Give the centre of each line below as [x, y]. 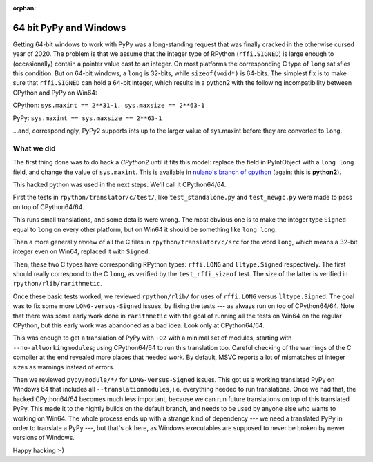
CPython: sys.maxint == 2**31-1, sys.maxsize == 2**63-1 [109, 105]
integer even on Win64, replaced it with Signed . [82, 251]
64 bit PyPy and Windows [69, 28]
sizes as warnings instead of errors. [64, 367]
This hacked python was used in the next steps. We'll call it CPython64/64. [119, 184]
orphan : [25, 8]
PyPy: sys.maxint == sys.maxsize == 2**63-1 [87, 118]
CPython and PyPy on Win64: [55, 93]
